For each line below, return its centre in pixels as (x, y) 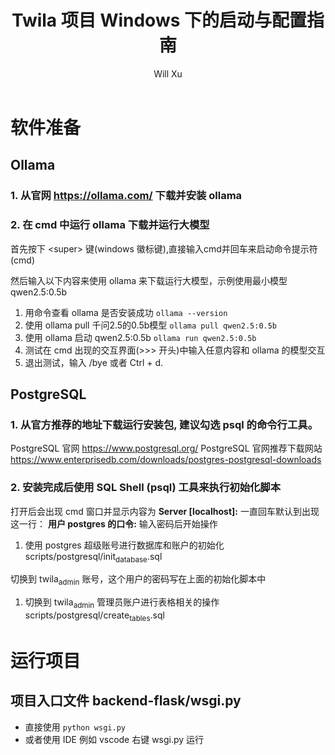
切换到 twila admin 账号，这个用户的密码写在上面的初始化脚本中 (138, 580)
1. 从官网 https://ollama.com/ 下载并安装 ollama (126, 196)
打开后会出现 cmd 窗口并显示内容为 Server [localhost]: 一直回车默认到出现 (165, 511)
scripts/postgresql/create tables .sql (94, 616)
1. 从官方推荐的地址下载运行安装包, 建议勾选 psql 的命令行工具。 (164, 424)
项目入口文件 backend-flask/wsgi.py (126, 701)
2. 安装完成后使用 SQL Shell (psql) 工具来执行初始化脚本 (146, 488)
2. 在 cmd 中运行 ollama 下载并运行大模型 (110, 225)
